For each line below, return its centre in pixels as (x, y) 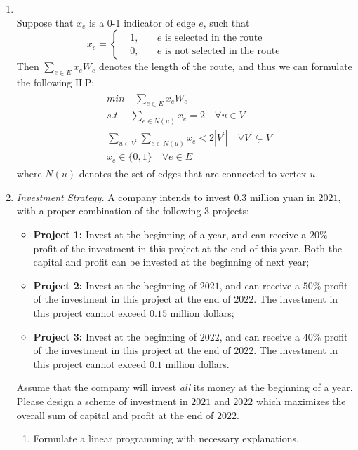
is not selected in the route (222, 51)
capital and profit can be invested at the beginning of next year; (171, 262)
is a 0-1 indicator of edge (142, 22)
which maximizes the (301, 401)
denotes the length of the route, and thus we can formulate (226, 66)
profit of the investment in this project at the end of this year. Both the (188, 248)
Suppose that (45, 22)
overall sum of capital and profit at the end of (115, 415)
